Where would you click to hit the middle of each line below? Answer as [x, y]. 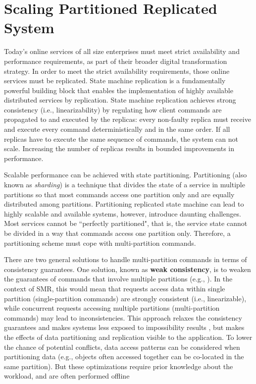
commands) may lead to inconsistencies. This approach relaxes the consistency [123, 317]
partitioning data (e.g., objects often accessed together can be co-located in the [124, 357]
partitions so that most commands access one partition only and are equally [119, 194]
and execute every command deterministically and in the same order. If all [117, 129]
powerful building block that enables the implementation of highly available [119, 90]
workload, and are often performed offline [67, 376]
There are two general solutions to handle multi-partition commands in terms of [126, 259]
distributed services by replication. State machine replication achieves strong [120, 100]
